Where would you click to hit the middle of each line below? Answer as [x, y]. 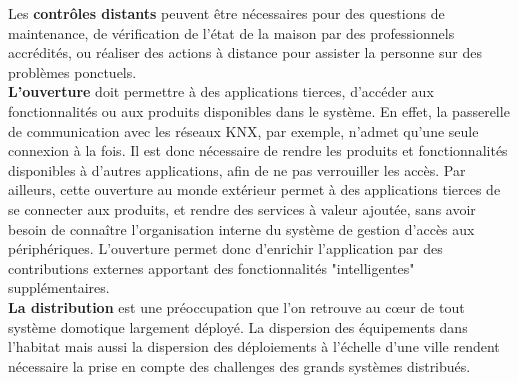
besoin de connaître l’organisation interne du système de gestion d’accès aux [241, 228]
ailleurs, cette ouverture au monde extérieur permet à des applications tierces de [254, 189]
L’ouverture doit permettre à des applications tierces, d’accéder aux [221, 91]
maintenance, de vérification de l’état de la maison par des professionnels [231, 32]
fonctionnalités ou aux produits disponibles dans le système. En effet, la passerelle [259, 110]
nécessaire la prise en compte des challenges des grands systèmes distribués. [239, 365]
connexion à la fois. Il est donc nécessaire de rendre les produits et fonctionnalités [258, 150]
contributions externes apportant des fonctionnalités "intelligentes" [211, 267]
